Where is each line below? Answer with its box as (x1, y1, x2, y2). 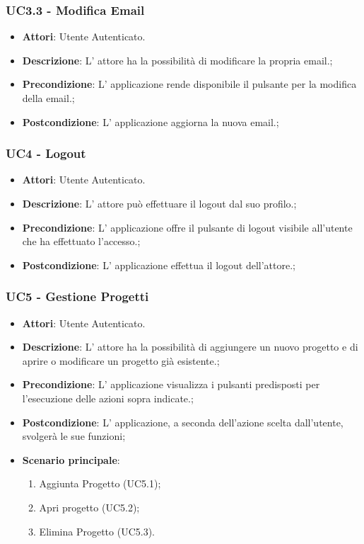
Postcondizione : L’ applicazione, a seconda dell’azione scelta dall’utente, (22, 414, 344, 429)
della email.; (22, 91, 75, 105)
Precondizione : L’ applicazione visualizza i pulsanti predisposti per (22, 377, 320, 392)
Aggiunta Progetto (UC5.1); (39, 476, 161, 491)
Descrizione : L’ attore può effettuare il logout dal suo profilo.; (22, 196, 297, 210)
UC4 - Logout (6, 144, 86, 162)
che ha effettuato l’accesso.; (22, 234, 141, 249)
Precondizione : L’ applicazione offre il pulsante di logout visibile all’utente (22, 220, 353, 234)
